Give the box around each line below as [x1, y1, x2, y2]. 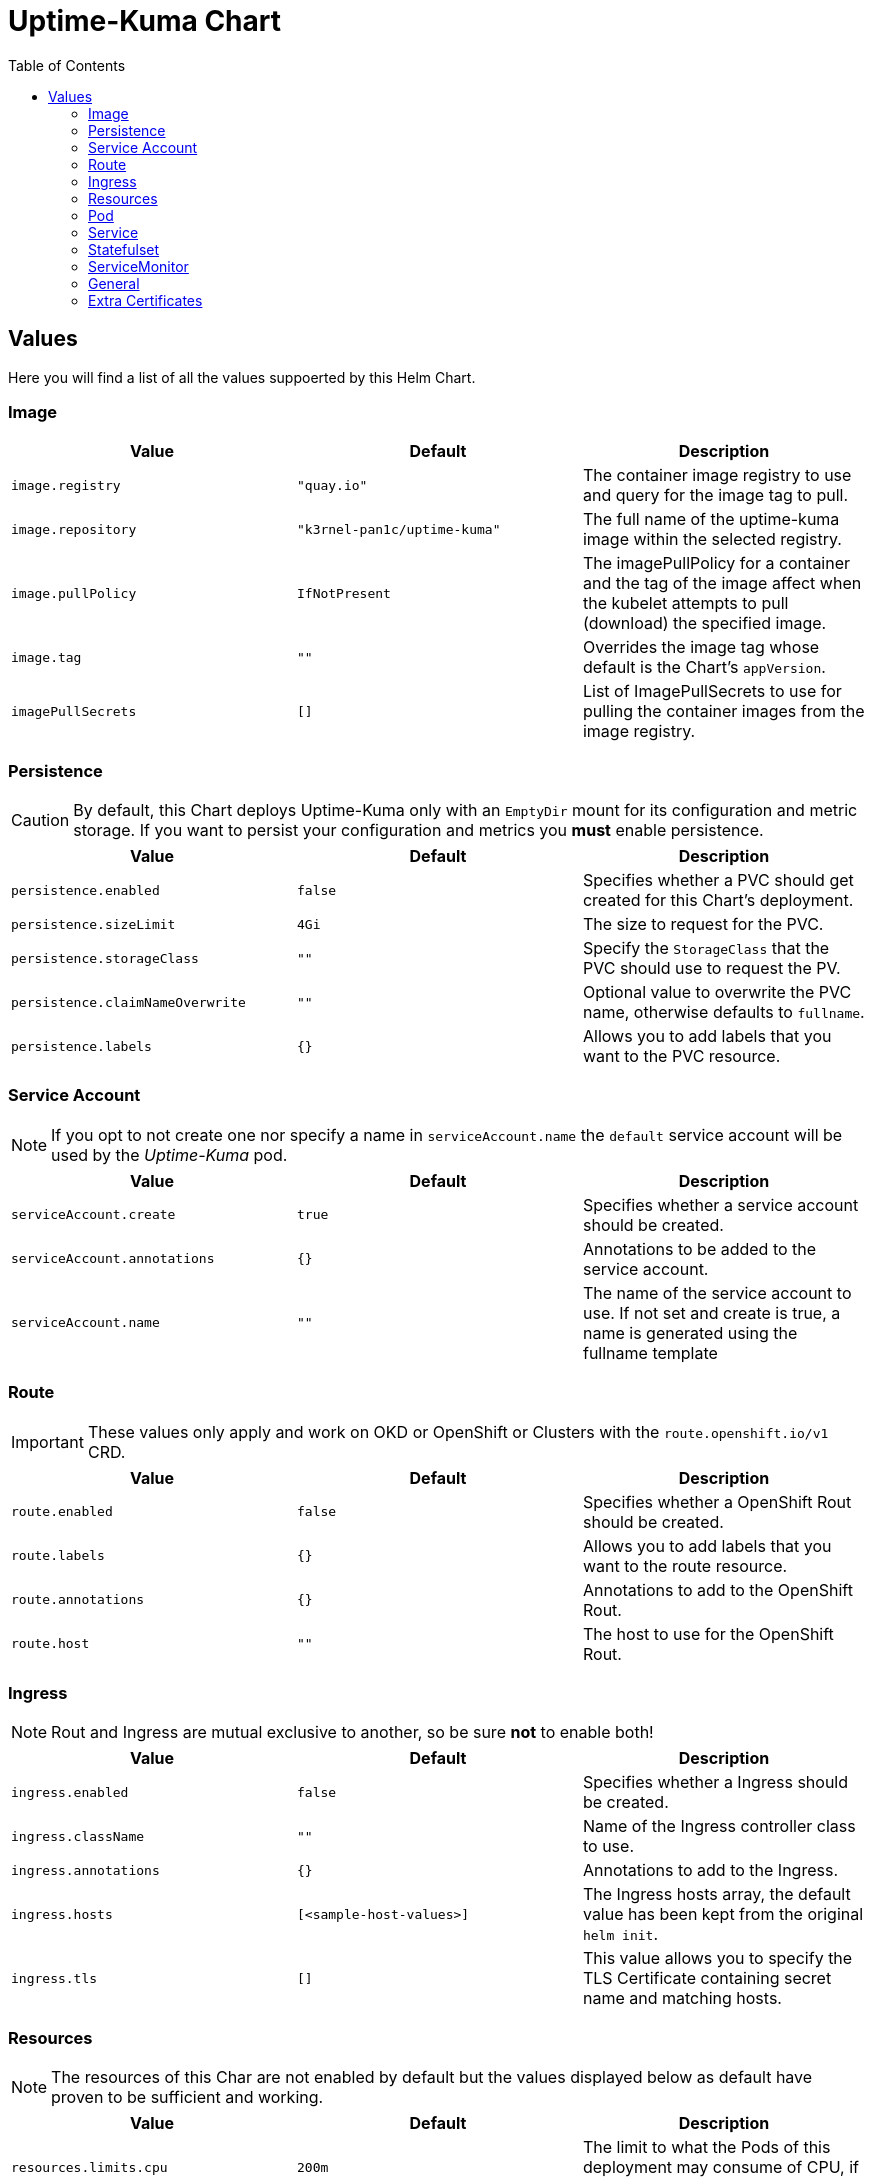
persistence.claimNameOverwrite [11, 994, 246, 1010]
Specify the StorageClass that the [582, 938, 830, 959]
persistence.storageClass [11, 950, 199, 966]
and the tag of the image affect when [582, 573, 862, 594]
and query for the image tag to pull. [582, 485, 849, 506]
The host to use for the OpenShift [582, 1623, 834, 1644]
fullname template [582, 1342, 718, 1363]
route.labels [11, 1548, 105, 1564]
